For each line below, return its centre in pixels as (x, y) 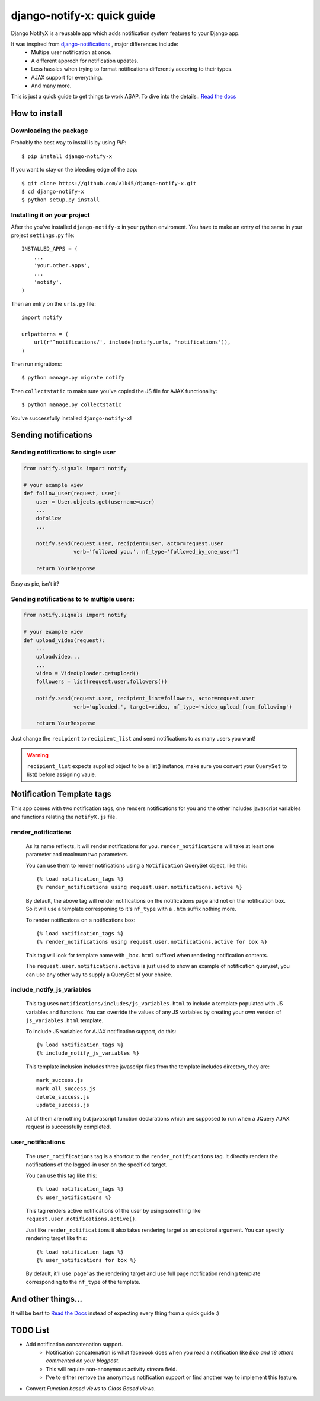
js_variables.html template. (65, 1020)
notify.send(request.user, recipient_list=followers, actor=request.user (145, 698)
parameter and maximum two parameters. (77, 855)
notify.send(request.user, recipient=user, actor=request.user (130, 543)
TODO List (30, 1330)
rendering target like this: (56, 1238)
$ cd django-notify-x (53, 192)
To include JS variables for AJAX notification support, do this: (101, 1031)
